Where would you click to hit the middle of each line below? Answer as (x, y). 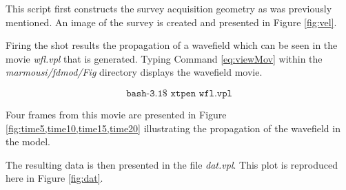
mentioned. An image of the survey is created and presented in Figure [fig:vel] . (171, 22)
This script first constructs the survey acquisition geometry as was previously (169, 8)
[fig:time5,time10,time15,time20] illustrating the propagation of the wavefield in (173, 128)
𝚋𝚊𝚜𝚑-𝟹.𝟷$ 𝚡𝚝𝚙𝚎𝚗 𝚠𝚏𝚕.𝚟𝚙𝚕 (179, 93)
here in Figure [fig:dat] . (54, 178)
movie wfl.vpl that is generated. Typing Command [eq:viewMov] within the (164, 58)
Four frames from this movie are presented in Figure (116, 114)
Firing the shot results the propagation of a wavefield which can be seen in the (172, 45)
